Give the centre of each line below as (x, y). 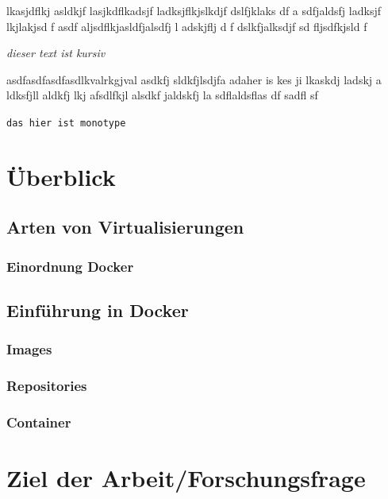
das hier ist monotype (66, 123)
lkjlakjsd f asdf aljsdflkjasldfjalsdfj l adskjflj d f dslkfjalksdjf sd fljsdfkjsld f (187, 26)
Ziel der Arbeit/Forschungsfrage (186, 478)
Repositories (47, 386)
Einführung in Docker (98, 310)
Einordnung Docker (70, 266)
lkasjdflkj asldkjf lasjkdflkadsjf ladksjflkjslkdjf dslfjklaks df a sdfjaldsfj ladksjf (194, 10)
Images (29, 349)
